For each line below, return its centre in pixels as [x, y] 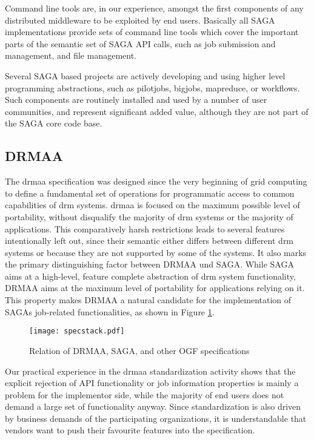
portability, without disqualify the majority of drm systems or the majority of [149, 216]
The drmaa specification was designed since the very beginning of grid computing [156, 181]
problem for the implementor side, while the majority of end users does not [145, 394]
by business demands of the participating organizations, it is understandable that [156, 418]
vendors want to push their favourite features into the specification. [130, 430]
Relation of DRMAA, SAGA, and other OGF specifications [139, 350]
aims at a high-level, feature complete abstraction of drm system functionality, [150, 276]
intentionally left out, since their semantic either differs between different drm [149, 241]
